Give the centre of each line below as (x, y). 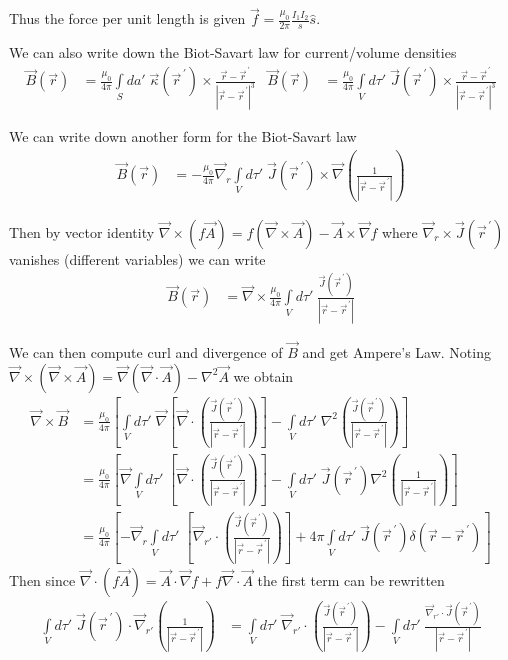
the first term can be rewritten (351, 579)
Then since (42, 579)
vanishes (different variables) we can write (137, 258)
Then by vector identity (82, 231)
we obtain (263, 375)
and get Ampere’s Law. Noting (396, 351)
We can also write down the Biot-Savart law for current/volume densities (233, 52)
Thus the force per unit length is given (127, 18)
